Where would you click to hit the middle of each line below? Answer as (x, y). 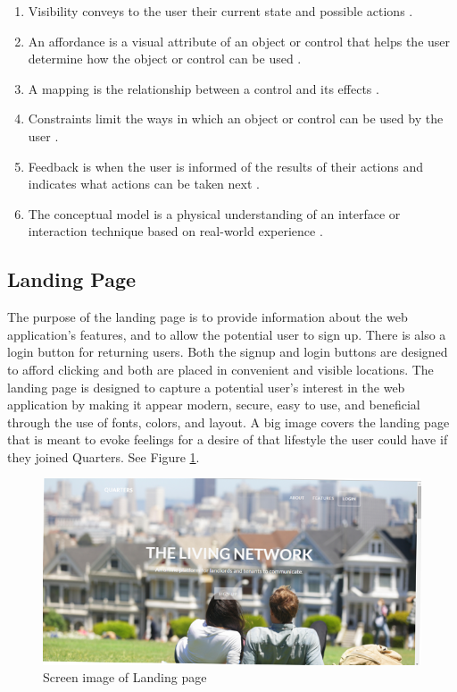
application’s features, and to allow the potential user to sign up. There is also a (227, 334)
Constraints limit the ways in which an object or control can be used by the (236, 118)
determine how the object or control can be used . (165, 59)
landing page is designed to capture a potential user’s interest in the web (206, 387)
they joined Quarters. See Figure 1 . (104, 456)
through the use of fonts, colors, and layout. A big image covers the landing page (228, 422)
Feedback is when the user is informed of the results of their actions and (225, 166)
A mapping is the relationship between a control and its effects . (204, 88)
